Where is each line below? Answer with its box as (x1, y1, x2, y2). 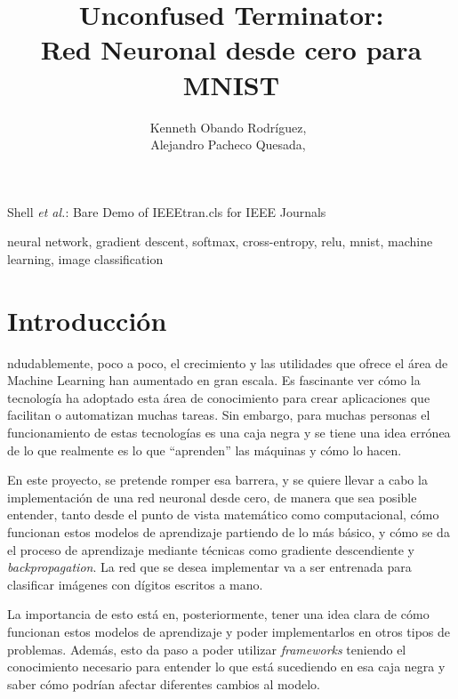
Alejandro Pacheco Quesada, (150, 135, 306, 154)
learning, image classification (7, 249, 164, 268)
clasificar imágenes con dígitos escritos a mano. (7, 574, 263, 593)
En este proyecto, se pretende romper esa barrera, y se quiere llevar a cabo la (7, 470, 428, 489)
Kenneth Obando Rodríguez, (149, 117, 307, 136)
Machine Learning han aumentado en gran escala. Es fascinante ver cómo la (7, 371, 421, 390)
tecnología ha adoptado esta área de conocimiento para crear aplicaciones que (7, 388, 430, 406)
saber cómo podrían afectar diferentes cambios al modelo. (7, 674, 320, 693)
